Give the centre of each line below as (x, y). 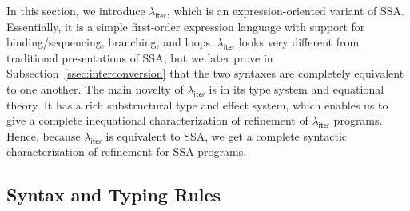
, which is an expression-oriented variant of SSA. (285, 10)
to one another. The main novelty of (95, 88)
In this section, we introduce (76, 10)
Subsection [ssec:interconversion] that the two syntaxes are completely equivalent (205, 73)
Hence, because (44, 135)
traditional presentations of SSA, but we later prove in (140, 57)
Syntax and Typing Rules (114, 195)
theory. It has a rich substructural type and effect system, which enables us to (197, 104)
